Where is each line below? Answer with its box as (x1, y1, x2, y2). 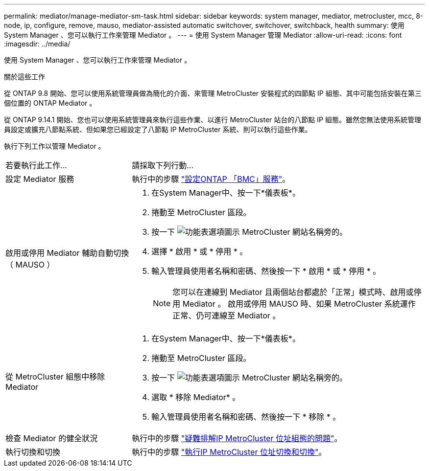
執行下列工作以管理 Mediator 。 (4, 142, 105, 150)
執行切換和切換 (5, 447, 61, 457)
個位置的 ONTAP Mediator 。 (4, 99, 96, 107)
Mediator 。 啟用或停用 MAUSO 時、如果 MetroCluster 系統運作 (182, 299, 416, 309)
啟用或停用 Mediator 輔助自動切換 (5, 248, 129, 258)
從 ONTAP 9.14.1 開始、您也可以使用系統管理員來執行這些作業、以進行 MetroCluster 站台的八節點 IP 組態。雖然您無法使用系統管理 (4, 115, 421, 124)
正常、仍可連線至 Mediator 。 (172, 311, 281, 320)
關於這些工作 (4, 72, 45, 81)
